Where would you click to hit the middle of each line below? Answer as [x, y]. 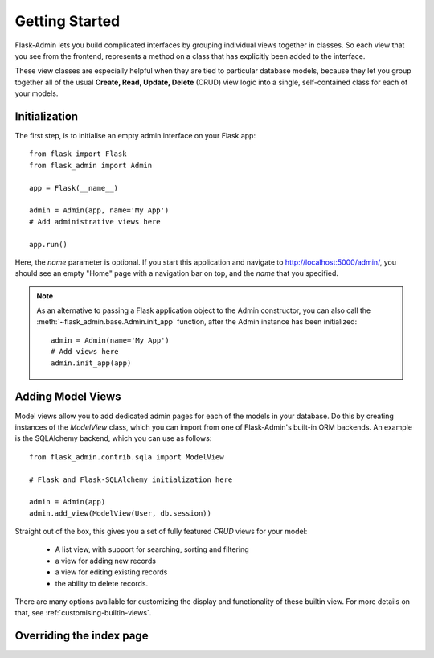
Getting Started [68, 21]
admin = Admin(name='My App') [111, 340]
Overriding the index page [82, 636]
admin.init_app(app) [91, 363]
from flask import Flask [78, 154]
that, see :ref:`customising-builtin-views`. [83, 613]
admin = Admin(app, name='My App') [99, 210]
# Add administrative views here [95, 222]
